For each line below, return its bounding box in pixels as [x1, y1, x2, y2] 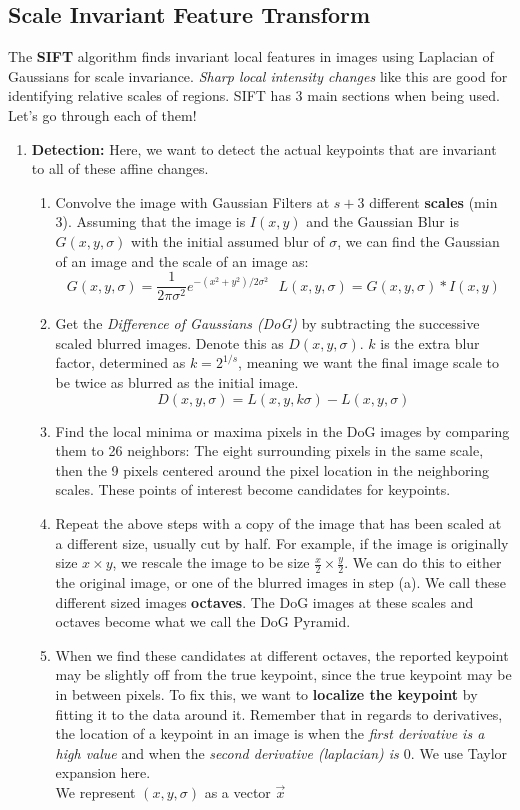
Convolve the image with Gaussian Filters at [55, 191, 330, 212]
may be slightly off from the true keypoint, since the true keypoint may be [55, 664, 512, 685]
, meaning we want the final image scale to [238, 352, 500, 373]
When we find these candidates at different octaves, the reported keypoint [55, 644, 509, 665]
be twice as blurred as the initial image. [55, 371, 299, 392]
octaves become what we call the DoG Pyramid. [55, 611, 351, 632]
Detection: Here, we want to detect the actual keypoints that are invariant [31, 138, 497, 159]
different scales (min [369, 191, 498, 212]
